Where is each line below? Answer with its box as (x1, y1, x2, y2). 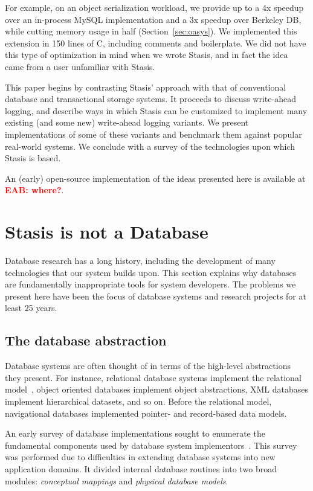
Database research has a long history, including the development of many (5, 254, 276, 267)
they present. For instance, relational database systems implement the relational (5, 371, 302, 383)
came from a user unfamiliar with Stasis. (5, 60, 155, 72)
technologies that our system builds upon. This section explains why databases (5, 266, 297, 278)
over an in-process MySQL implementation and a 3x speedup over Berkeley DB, (5, 13, 302, 25)
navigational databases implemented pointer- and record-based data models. (5, 406, 287, 419)
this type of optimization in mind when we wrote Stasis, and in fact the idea (5, 48, 288, 61)
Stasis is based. (5, 152, 61, 164)
